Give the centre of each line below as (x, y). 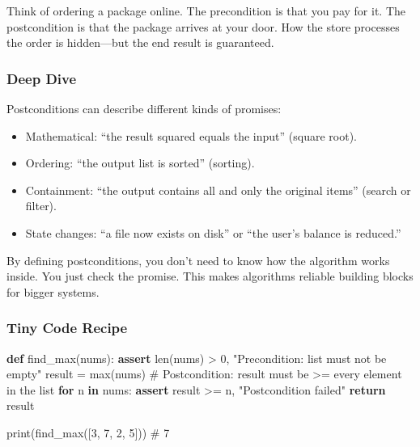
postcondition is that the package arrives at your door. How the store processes (203, 26)
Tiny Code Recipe (67, 328)
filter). (41, 206)
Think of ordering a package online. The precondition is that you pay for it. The (206, 11)
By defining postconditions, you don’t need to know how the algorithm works (198, 260)
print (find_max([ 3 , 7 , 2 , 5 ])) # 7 (88, 432)
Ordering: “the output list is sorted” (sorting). (140, 163)
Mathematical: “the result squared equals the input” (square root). (191, 135)
